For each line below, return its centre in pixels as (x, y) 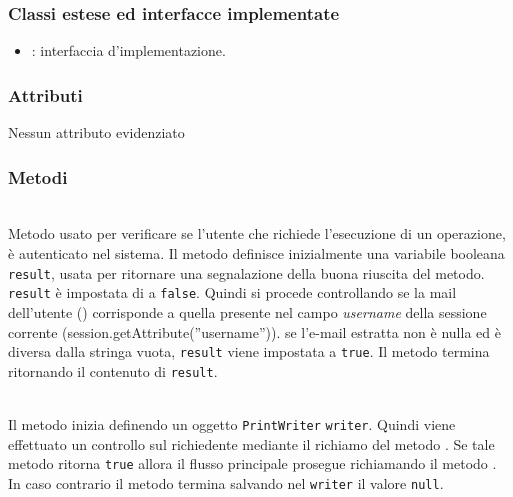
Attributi (45, 94)
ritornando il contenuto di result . (113, 370)
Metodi (38, 176)
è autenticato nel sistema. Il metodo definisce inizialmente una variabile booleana (256, 253)
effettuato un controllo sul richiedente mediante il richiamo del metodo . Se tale (251, 443)
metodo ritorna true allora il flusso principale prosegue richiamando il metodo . (252, 463)
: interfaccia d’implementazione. (128, 50)
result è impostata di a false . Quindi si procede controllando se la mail (232, 292)
